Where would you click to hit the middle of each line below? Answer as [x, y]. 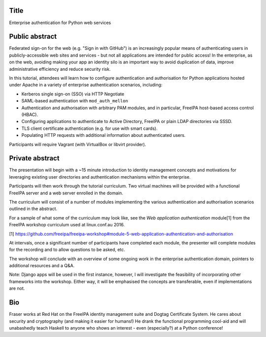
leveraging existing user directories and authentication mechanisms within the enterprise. [100, 177]
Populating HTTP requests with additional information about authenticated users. [103, 135]
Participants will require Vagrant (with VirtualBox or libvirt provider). [78, 144]
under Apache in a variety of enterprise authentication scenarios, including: [86, 85]
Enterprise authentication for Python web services [60, 23]
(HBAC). [30, 114]
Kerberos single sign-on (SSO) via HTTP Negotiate [73, 94]
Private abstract [34, 158]
